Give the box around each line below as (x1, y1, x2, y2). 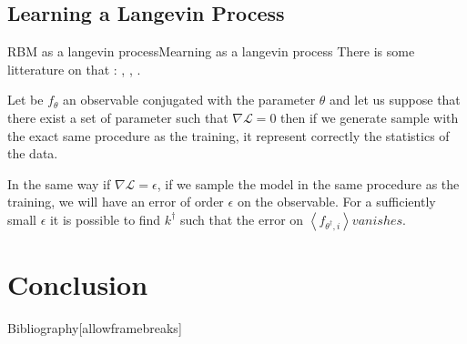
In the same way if (7, 174, 111, 193)
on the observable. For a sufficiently (237, 192, 436, 211)
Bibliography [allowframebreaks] (7, 319, 182, 338)
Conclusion (7, 266, 148, 303)
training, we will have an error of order (7, 192, 224, 211)
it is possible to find (49, 209, 161, 228)
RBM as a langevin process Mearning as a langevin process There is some (7, 42, 415, 61)
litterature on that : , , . (7, 59, 141, 78)
